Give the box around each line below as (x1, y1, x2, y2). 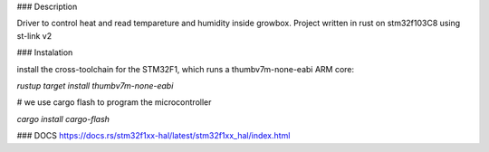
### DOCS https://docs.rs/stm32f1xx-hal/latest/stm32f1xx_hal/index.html (16, 130, 291, 141)
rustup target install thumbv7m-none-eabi (16, 80, 174, 90)
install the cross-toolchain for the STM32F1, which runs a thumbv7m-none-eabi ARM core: (16, 63, 355, 74)
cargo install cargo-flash (16, 113, 110, 124)
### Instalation (16, 47, 73, 58)
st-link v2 (16, 30, 53, 41)
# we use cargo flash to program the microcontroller (16, 97, 212, 108)
